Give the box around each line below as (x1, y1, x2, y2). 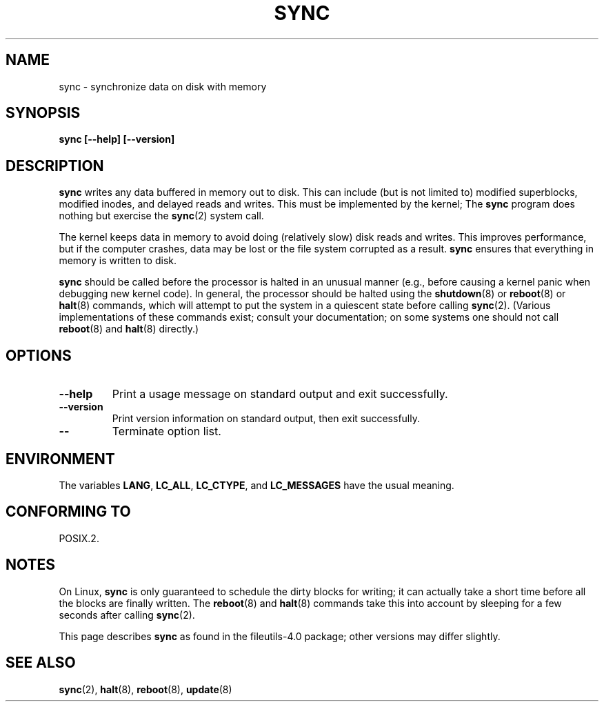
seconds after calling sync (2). (59, 608, 195, 621)
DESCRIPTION (6, 157, 104, 175)
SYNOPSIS (6, 104, 81, 122)
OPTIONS (6, 346, 72, 364)
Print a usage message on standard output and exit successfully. (112, 387, 448, 401)
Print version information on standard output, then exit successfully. (112, 412, 420, 425)
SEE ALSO (6, 654, 76, 672)
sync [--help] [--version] (59, 133, 175, 146)
